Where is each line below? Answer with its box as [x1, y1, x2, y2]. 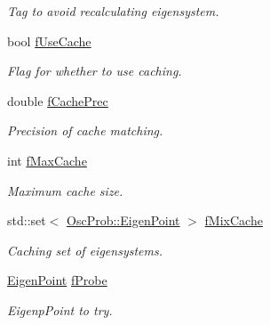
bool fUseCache [7, 31, 91, 50]
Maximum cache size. [7, 181, 123, 199]
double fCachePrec [7, 91, 108, 110]
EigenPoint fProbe [7, 271, 107, 289]
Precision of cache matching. [7, 121, 163, 140]
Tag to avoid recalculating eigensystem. [7, 2, 219, 20]
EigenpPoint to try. [7, 300, 113, 319]
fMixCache [204, 211, 263, 230]
